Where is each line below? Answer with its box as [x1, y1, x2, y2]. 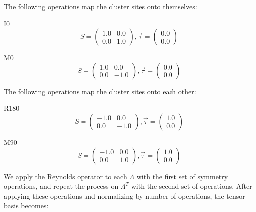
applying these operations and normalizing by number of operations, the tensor [4, 190, 245, 201]
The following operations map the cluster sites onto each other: [4, 86, 196, 96]
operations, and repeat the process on [4, 181, 119, 191]
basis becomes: [4, 200, 49, 211]
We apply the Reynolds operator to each [4, 171, 127, 181]
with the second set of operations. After [131, 181, 252, 191]
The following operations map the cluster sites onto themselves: [4, 1, 197, 11]
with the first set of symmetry [136, 171, 228, 181]
